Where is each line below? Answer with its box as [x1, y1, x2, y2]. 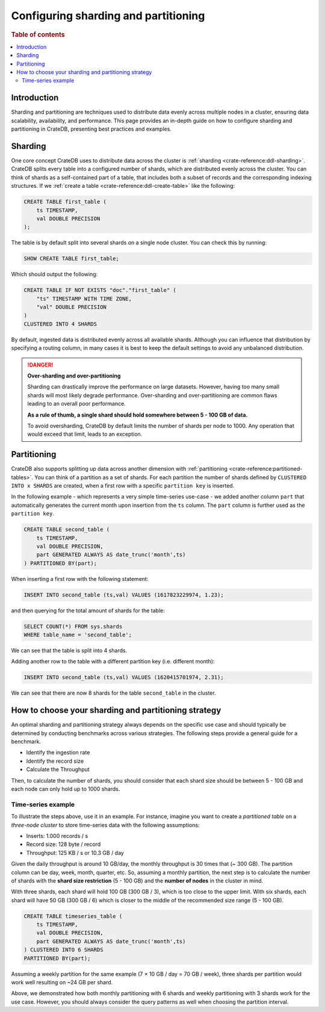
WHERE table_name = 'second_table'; [23, 632, 132, 638]
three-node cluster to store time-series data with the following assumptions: [11, 821, 200, 828]
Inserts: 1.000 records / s [26, 832, 88, 839]
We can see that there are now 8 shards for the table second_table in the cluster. [11, 689, 216, 697]
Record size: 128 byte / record [26, 840, 101, 848]
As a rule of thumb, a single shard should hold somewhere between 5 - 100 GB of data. [27, 411, 248, 418]
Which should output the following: [11, 271, 98, 278]
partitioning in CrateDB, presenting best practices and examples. [11, 125, 172, 132]
